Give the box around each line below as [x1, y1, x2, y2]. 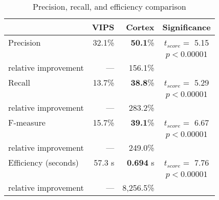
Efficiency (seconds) [8, 156, 79, 168]
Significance [162, 21, 211, 33]
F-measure [8, 116, 46, 128]
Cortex [126, 21, 155, 33]
